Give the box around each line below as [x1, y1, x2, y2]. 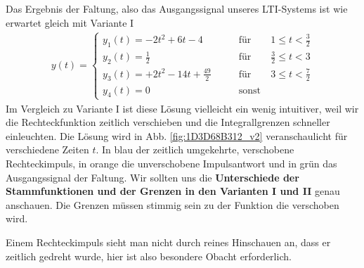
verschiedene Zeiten [6, 142, 89, 157]
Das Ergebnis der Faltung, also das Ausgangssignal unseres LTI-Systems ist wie [6, 1, 348, 15]
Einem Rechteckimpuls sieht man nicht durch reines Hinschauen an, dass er [6, 234, 331, 249]
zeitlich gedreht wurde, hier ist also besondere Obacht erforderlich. [6, 248, 292, 263]
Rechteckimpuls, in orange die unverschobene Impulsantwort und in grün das [6, 155, 337, 170]
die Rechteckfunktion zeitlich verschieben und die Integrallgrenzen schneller [6, 115, 330, 129]
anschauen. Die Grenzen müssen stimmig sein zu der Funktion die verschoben [6, 197, 339, 212]
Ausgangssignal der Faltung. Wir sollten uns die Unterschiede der [6, 170, 299, 184]
